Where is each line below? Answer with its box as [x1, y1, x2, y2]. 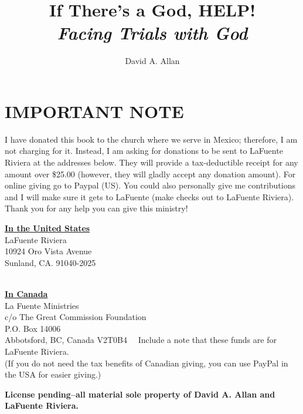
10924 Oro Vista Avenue [5, 245, 92, 257]
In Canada [5, 287, 48, 299]
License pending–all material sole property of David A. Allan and [5, 388, 275, 400]
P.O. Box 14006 [5, 322, 61, 334]
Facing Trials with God [57, 21, 248, 45]
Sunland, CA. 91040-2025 [5, 256, 96, 268]
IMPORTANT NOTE [5, 99, 184, 123]
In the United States [5, 222, 90, 234]
